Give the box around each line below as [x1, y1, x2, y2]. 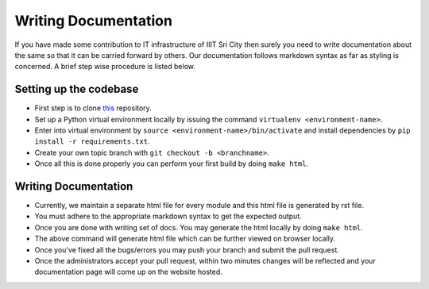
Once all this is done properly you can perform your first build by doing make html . [34, 159, 309, 168]
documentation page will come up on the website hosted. [34, 267, 222, 277]
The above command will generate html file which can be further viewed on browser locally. [34, 234, 336, 244]
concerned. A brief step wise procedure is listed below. [14, 62, 196, 71]
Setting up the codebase [14, 83, 139, 96]
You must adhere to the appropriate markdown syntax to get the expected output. [34, 211, 302, 222]
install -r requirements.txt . [34, 137, 150, 146]
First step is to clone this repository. [34, 103, 153, 113]
